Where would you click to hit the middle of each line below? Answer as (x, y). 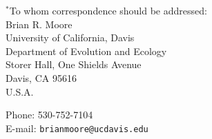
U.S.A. (20, 91)
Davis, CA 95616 (41, 77)
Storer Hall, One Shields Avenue (74, 64)
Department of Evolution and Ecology (86, 51)
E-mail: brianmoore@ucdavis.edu (77, 128)
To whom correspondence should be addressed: (108, 10)
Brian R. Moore (39, 24)
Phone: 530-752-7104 (49, 115)
